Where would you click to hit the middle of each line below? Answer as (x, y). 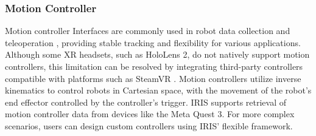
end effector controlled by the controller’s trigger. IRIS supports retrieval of (146, 102)
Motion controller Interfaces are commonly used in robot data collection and (148, 31)
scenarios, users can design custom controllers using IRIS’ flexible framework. (149, 125)
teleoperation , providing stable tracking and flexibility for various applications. (153, 42)
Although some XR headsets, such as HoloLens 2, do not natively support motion (157, 54)
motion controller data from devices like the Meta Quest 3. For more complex (150, 114)
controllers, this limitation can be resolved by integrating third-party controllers (154, 66)
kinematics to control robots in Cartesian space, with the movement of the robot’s (158, 90)
